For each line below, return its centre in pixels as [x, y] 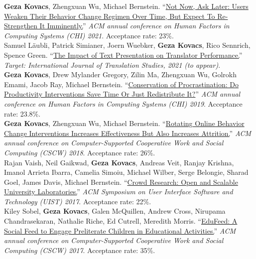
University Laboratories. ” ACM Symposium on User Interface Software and [119, 192]
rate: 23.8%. [22, 113]
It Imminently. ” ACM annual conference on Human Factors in [134, 26]
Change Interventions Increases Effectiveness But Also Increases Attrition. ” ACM [128, 133]
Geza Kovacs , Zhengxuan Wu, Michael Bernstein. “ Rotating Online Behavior [124, 123]
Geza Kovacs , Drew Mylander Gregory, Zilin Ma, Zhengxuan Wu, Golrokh [120, 74]
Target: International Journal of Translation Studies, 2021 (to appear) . [112, 65]
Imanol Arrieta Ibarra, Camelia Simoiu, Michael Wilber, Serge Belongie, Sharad [126, 172]
